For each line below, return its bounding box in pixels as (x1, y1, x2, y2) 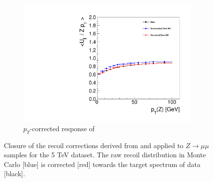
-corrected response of (30, 123, 95, 133)
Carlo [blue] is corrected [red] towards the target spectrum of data (4, 159, 200, 169)
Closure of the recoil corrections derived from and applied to (4, 140, 183, 150)
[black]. (4, 168, 25, 179)
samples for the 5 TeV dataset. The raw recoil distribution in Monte (4, 150, 206, 160)
